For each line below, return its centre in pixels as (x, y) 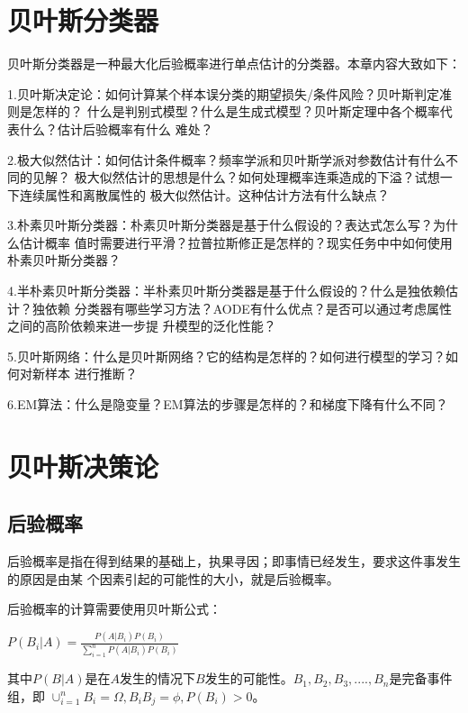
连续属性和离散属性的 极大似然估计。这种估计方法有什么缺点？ (204, 194)
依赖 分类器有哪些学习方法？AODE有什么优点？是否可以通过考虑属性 (248, 308)
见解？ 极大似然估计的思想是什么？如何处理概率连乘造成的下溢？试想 (236, 177)
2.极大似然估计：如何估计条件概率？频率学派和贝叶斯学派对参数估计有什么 (226, 159)
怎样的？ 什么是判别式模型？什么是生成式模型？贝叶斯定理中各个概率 (236, 111)
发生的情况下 (158, 678)
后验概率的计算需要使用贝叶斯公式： (114, 609)
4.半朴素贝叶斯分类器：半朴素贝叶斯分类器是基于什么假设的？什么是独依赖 (226, 291)
